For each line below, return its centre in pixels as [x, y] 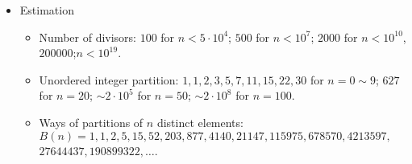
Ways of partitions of [91, 122]
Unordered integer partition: [109, 79]
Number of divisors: [88, 37]
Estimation [47, 10]
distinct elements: [200, 122]
